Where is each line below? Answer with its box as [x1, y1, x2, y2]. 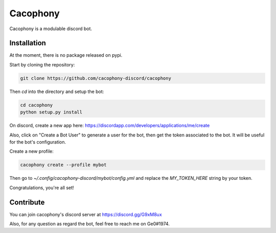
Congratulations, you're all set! [9, 184, 74, 191]
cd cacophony [20, 102, 53, 108]
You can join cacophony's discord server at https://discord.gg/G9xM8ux [9, 211, 162, 217]
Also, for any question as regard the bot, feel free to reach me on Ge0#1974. [9, 221, 170, 227]
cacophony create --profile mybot [20, 162, 107, 168]
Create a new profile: [9, 148, 54, 154]
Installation [9, 39, 46, 48]
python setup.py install [20, 109, 83, 115]
